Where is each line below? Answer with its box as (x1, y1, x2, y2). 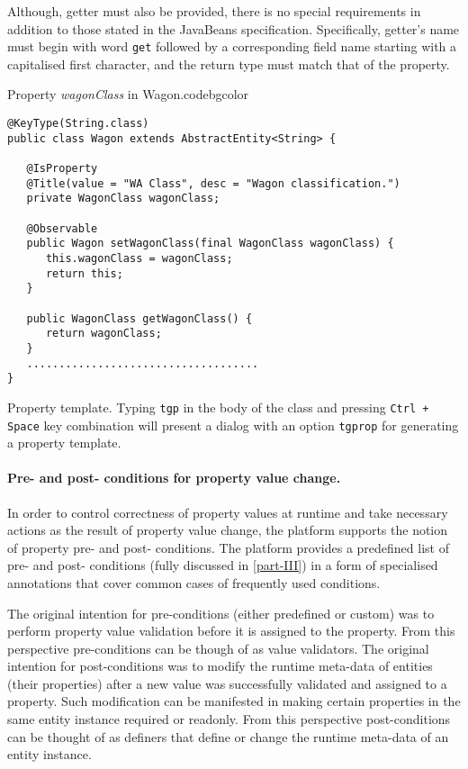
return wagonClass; (45, 327, 162, 340)
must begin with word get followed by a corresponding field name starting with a (7, 37, 457, 56)
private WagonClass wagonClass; (26, 192, 220, 205)
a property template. (7, 433, 121, 452)
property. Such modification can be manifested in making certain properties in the (7, 692, 461, 710)
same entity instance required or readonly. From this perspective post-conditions (7, 710, 451, 728)
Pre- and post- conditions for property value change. (7, 468, 341, 487)
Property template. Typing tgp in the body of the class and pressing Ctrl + (7, 397, 429, 416)
